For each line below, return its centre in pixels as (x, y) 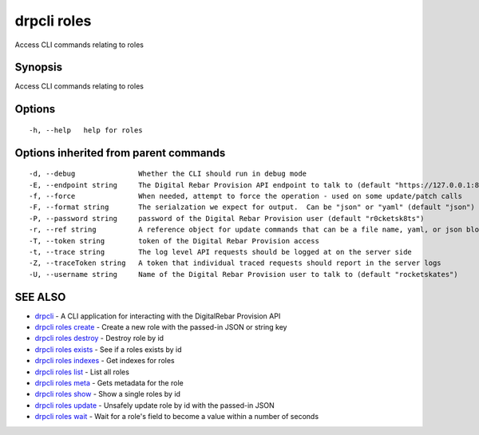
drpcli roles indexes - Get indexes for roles (105, 361)
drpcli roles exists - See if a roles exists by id (109, 349)
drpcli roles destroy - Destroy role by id (99, 338)
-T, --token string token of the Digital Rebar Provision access (174, 241)
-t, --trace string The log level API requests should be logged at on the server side (221, 252)
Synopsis (39, 67)
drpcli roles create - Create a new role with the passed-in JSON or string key (161, 327)
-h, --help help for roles (86, 130)
